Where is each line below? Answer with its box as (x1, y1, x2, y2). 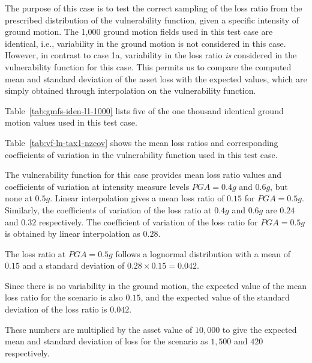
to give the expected (222, 323, 297, 335)
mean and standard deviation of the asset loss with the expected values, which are (5, 72, 307, 85)
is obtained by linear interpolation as (5, 227, 140, 240)
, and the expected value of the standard (140, 291, 290, 304)
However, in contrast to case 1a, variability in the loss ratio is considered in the (5, 49, 297, 61)
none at (5, 192, 32, 204)
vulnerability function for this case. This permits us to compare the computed (5, 60, 292, 73)
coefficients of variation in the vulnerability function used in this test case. (5, 148, 278, 160)
